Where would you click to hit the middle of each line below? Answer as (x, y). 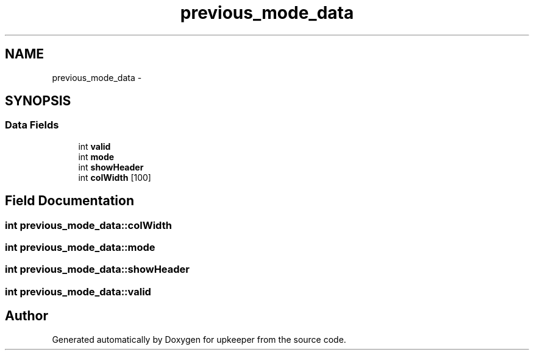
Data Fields (32, 125)
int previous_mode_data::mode (80, 248)
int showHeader (111, 167)
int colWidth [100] (115, 177)
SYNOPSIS (38, 101)
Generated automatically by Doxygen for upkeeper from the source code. (199, 339)
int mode (96, 156)
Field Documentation (69, 201)
